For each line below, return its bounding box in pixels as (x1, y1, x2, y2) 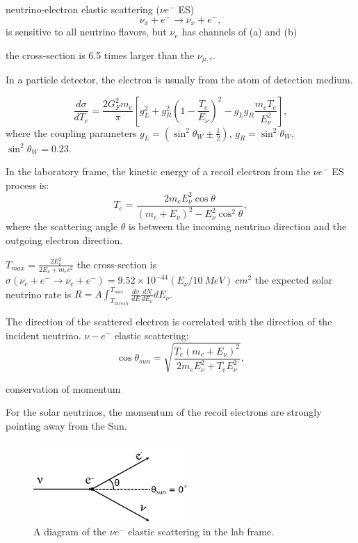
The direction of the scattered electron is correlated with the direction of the (6, 314, 332, 328)
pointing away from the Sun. (6, 418, 127, 432)
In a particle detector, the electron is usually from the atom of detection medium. (6, 72, 353, 87)
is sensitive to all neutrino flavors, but (6, 24, 167, 39)
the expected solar (254, 273, 333, 287)
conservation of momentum (6, 381, 121, 396)
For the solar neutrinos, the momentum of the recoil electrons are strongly (6, 405, 322, 419)
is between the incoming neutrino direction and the (129, 219, 347, 234)
